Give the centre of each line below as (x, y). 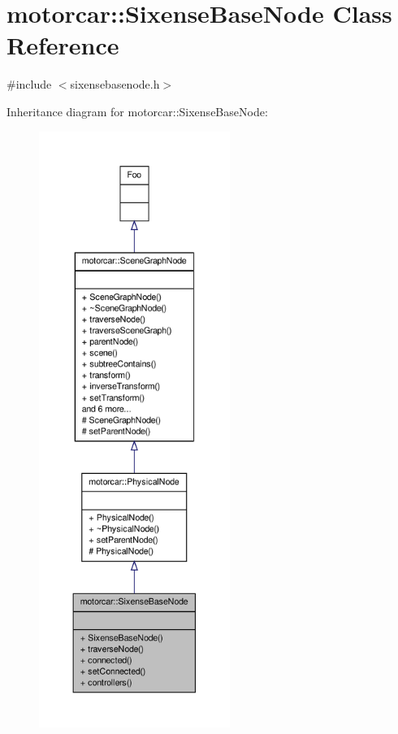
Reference (63, 45)
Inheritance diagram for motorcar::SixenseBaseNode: (137, 111)
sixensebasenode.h (115, 84)
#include (29, 84)
